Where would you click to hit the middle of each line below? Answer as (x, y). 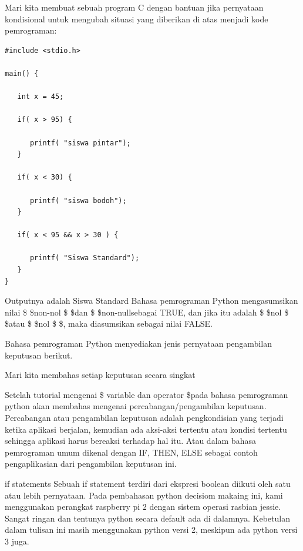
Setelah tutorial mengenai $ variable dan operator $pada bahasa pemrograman (147, 394)
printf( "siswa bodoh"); (78, 200)
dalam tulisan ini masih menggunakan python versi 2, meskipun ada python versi (151, 530)
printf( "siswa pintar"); (80, 143)
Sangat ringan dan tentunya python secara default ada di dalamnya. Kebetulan (147, 518)
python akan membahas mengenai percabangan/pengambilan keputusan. (136, 406)
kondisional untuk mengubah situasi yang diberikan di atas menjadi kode (137, 19)
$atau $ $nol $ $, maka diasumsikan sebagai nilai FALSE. (109, 323)
